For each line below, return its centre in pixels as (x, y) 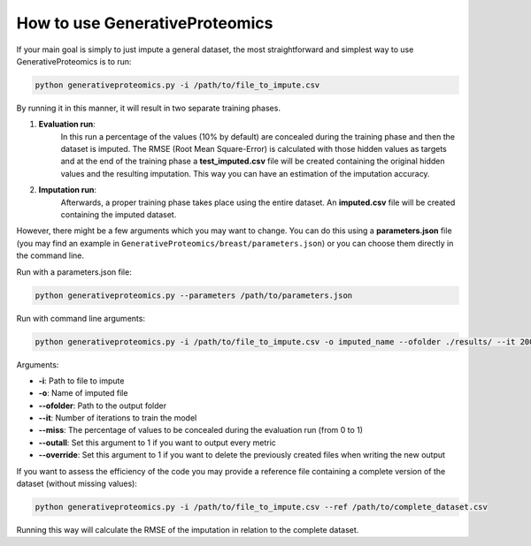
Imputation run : (68, 190)
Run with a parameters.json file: (74, 272)
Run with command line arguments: (81, 318)
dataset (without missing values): (77, 484)
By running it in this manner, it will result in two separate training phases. (148, 108)
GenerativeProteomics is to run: (74, 61)
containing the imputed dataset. (119, 215)
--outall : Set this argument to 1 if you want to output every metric (157, 443)
